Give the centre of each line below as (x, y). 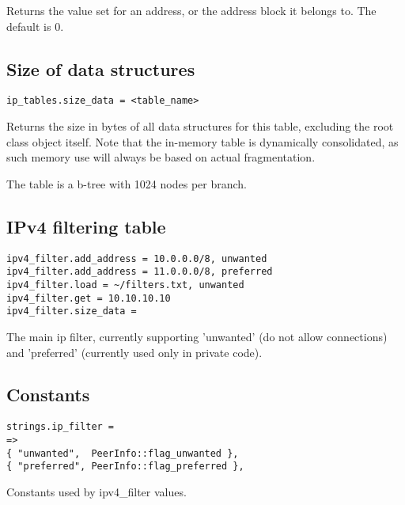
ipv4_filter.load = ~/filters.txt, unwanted (125, 285)
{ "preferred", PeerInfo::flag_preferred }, (125, 467)
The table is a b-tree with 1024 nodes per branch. (127, 183)
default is (29, 26)
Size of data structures (101, 68)
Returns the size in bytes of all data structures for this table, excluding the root (200, 126)
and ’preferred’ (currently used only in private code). (134, 352)
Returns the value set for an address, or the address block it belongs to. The (191, 10)
